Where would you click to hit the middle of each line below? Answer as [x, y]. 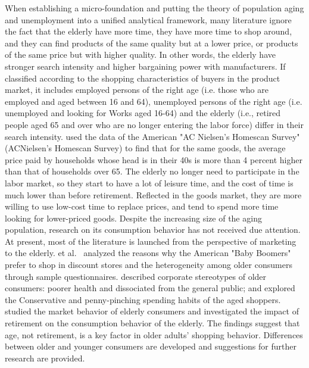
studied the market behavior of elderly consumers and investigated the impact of [152, 311]
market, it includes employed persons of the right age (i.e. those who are [137, 90]
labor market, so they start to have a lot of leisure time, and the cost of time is [149, 183]
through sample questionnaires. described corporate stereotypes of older [136, 276]
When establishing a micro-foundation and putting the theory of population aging [154, 8]
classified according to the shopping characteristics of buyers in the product [143, 78]
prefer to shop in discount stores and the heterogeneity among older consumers [149, 265]
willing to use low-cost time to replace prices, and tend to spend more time [142, 206]
